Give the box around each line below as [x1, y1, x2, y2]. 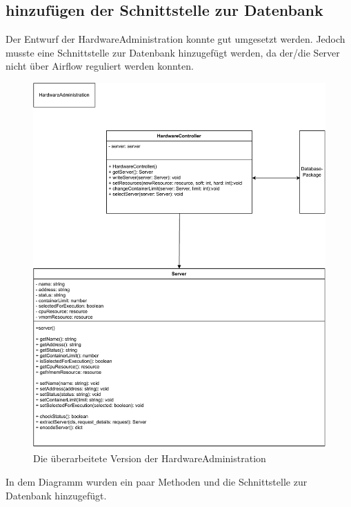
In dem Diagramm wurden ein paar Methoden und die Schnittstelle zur [6, 474, 308, 488]
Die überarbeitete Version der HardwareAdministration [33, 451, 266, 466]
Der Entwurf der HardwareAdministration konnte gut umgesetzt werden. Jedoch [6, 32, 345, 46]
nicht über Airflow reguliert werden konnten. [6, 59, 194, 73]
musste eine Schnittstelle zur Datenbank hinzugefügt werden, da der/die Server [6, 45, 340, 59]
